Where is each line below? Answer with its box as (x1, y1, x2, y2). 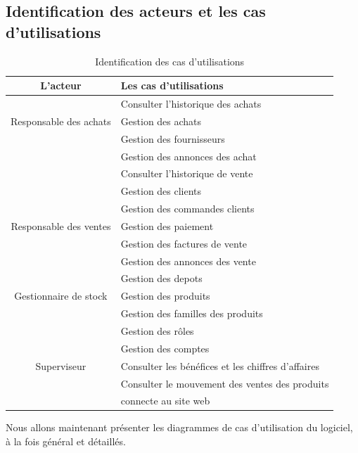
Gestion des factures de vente (120, 236, 248, 250)
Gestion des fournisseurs (120, 131, 225, 146)
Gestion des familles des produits (120, 306, 263, 321)
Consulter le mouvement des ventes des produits (120, 376, 329, 390)
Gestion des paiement (120, 218, 214, 233)
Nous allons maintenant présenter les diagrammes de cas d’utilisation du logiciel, (6, 420, 353, 435)
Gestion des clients (120, 184, 202, 198)
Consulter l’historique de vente (120, 166, 253, 181)
